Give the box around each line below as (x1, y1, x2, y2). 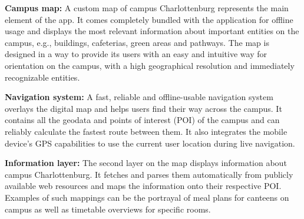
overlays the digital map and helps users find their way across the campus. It (5, 102, 282, 114)
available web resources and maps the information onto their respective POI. (5, 180, 282, 192)
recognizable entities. (5, 71, 80, 83)
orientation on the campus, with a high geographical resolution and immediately (5, 59, 295, 71)
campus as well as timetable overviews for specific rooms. (5, 203, 211, 215)
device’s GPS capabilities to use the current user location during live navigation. (5, 137, 295, 149)
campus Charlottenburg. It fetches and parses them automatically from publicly (5, 168, 293, 180)
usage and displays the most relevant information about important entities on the (5, 25, 299, 37)
